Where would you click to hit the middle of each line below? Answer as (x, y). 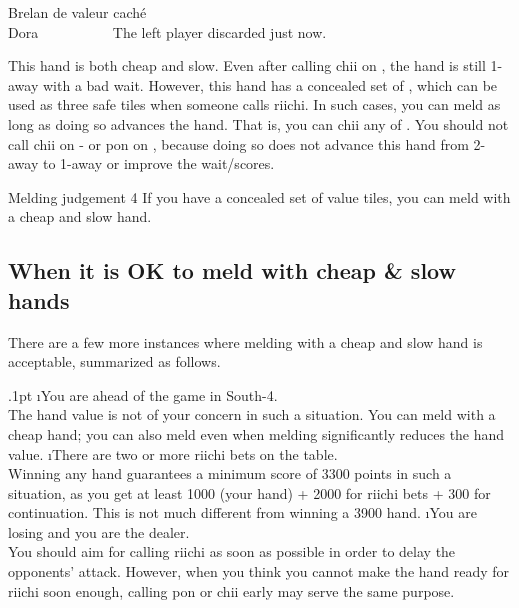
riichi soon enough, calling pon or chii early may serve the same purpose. (231, 590)
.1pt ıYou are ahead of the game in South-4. (143, 394)
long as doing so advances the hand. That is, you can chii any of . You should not (258, 123)
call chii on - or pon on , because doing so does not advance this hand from (238, 143)
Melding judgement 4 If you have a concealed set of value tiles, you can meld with (259, 196)
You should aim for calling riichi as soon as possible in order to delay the (232, 551)
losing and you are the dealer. (99, 531)
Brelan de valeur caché (77, 12)
